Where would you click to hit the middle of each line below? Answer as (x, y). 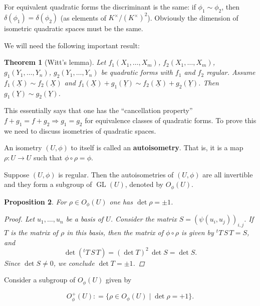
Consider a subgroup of (40, 280)
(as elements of (83, 17)
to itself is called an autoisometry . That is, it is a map (157, 147)
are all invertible (228, 174)
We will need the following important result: (72, 45)
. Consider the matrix (144, 219)
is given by (198, 232)
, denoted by (144, 184)
